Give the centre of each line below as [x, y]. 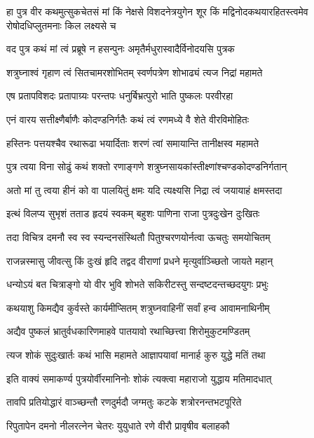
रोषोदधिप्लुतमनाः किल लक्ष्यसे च [61, 25]
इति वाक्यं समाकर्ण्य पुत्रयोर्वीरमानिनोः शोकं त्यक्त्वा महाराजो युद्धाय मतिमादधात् [139, 378]
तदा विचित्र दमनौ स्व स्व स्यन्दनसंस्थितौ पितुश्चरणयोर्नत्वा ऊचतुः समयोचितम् [138, 237]
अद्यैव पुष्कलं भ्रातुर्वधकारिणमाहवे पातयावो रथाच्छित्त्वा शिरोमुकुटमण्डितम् [128, 331]
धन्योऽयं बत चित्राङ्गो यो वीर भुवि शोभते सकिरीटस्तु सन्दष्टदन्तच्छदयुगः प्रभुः [137, 284]
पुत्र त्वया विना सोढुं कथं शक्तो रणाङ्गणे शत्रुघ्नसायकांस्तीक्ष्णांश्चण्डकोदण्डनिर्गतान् [147, 166]
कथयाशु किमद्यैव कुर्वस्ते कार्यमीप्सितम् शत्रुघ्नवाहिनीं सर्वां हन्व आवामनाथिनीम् [138, 307]
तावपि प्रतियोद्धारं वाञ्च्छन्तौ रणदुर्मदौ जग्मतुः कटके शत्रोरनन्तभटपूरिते [124, 402]
